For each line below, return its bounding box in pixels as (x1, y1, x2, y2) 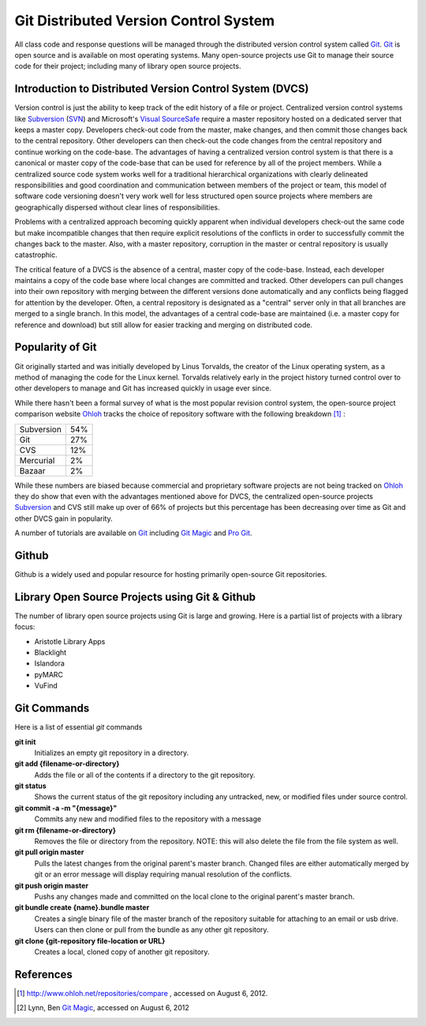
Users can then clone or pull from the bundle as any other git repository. (34, 925, 269, 934)
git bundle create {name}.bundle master (14, 903, 150, 912)
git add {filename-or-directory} (14, 759, 120, 768)
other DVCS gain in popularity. (14, 514, 114, 523)
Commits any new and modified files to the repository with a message (34, 814, 262, 824)
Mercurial (19, 455, 55, 466)
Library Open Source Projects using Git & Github (14, 590, 256, 604)
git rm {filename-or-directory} (14, 825, 117, 835)
